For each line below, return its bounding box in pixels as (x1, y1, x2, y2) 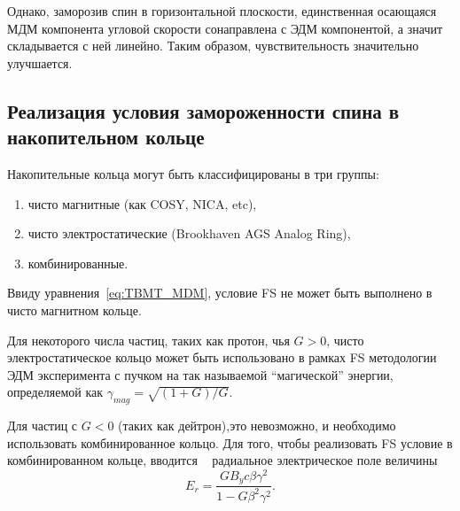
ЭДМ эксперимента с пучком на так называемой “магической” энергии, (7, 365, 394, 383)
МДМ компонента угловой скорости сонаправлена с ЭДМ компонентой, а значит (7, 19, 443, 37)
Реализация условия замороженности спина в (7, 97, 400, 124)
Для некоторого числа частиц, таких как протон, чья (7, 330, 290, 349)
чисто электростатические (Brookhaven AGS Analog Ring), (27, 224, 351, 243)
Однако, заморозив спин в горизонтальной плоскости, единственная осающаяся (7, 2, 437, 19)
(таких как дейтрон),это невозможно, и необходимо (118, 416, 396, 435)
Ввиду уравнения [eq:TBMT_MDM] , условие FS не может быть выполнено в (7, 283, 433, 302)
